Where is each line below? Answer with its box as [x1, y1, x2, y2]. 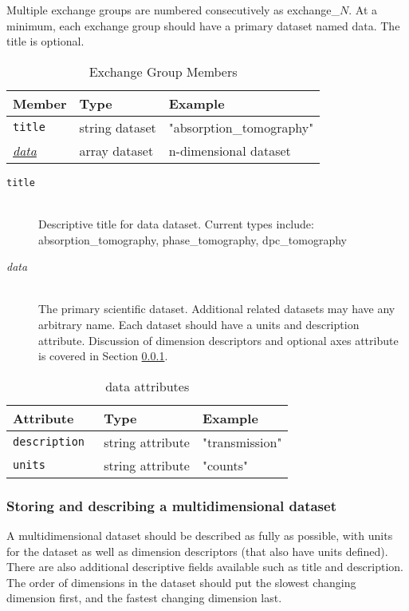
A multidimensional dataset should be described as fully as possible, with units [6, 527, 393, 543]
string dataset [79, 117, 156, 137]
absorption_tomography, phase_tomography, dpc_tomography [38, 231, 347, 248]
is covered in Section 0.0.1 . [38, 347, 168, 364]
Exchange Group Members [88, 61, 238, 81]
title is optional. [6, 33, 85, 50]
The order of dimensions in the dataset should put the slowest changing [6, 573, 356, 590]
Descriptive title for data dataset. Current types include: [38, 216, 314, 232]
